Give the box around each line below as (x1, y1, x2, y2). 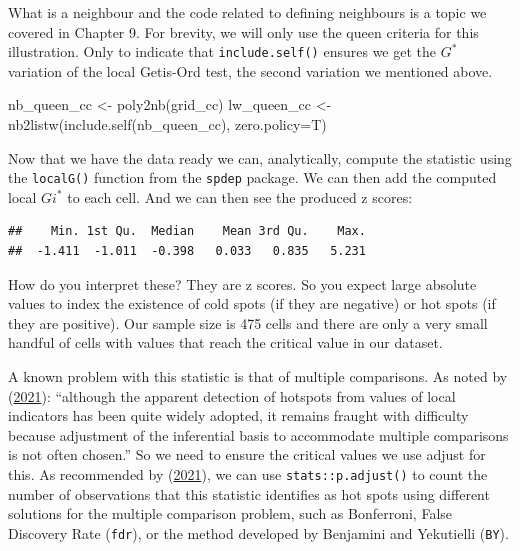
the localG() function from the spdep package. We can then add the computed (8, 167, 497, 188)
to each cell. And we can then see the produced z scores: (67, 186, 413, 207)
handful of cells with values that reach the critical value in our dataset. (8, 332, 443, 353)
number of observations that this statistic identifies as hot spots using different (8, 483, 490, 504)
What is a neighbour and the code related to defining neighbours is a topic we (8, 2, 487, 22)
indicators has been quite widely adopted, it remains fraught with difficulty (8, 405, 469, 426)
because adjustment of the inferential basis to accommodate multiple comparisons (8, 424, 509, 445)
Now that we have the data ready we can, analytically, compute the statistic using (8, 147, 512, 168)
